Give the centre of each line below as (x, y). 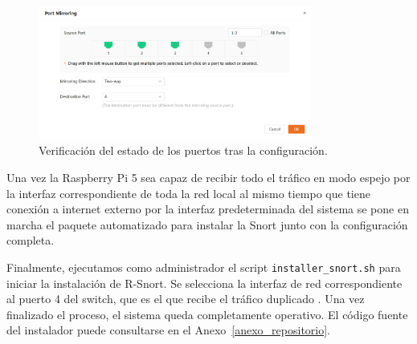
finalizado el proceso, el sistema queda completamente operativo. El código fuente (207, 314)
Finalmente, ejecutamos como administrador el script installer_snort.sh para (204, 267)
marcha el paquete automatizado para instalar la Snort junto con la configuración (207, 224)
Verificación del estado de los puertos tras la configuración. (183, 150)
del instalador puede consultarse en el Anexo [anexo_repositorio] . (169, 330)
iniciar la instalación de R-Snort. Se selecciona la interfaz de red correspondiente (204, 283)
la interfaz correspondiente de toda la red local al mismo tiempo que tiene (188, 193)
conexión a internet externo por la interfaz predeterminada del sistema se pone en (208, 209)
